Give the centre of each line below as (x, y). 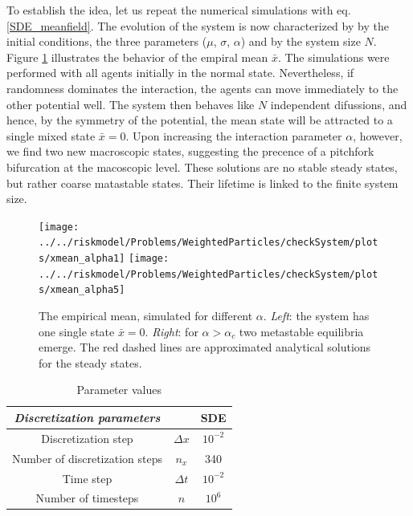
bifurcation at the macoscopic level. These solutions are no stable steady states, (202, 167)
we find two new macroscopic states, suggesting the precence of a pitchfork (190, 151)
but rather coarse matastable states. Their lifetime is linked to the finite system (202, 183)
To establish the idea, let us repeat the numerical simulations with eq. (179, 10)
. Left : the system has (316, 315)
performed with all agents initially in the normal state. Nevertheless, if (180, 73)
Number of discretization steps (87, 458)
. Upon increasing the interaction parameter (234, 135)
